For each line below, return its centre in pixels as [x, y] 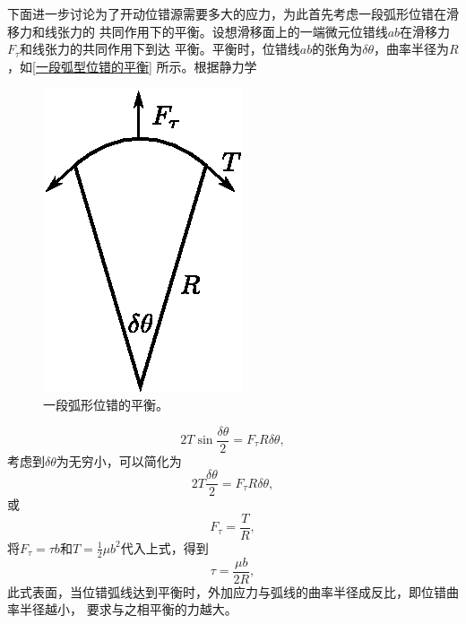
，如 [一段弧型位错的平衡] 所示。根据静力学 [132, 66]
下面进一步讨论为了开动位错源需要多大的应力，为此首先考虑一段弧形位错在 [227, 13]
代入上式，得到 [164, 547]
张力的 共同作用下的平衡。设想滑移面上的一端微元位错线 [222, 31]
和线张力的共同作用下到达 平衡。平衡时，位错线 [160, 49]
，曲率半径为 [411, 49]
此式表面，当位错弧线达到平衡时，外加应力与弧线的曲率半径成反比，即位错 [227, 591]
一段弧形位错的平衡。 [106, 404]
